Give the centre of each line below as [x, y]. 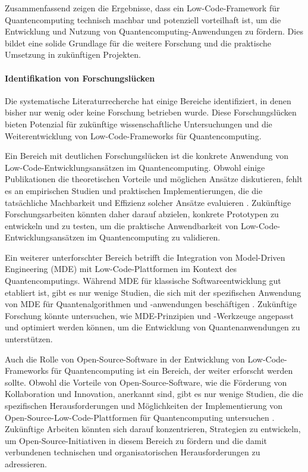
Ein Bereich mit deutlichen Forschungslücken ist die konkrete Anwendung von [147, 156]
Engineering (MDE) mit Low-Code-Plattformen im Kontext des [121, 269]
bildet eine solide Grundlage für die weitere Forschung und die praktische [138, 43]
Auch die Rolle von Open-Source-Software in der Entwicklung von [125, 359]
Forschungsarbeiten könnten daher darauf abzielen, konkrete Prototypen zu [142, 214]
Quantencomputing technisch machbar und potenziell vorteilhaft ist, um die [143, 19]
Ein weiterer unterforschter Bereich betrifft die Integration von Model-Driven [145, 257]
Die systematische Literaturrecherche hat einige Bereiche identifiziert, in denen [148, 100]
